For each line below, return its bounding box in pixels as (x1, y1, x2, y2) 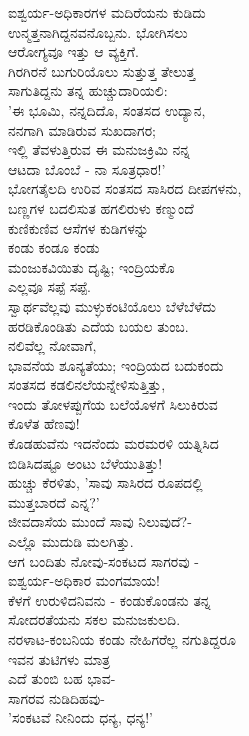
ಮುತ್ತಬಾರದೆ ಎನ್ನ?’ (8, 491, 100, 512)
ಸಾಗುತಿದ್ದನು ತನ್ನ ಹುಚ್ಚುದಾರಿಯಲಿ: (8, 80, 168, 101)
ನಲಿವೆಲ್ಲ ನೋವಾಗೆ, (8, 335, 97, 356)
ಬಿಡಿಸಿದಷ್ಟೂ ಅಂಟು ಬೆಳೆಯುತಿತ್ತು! (8, 452, 163, 473)
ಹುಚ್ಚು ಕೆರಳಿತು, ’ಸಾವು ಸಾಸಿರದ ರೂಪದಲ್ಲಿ (8, 472, 203, 493)
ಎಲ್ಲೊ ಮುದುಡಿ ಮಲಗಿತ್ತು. (8, 531, 134, 552)
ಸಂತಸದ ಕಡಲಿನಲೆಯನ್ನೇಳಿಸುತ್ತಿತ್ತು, (8, 374, 166, 395)
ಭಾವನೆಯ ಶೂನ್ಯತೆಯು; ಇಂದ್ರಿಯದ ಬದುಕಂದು (8, 354, 224, 375)
